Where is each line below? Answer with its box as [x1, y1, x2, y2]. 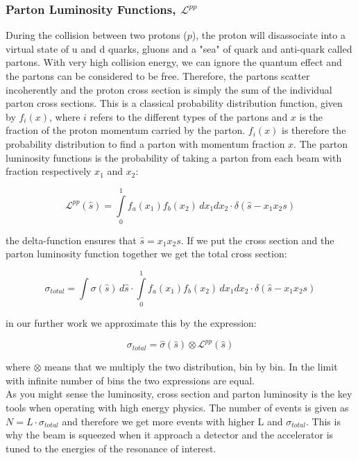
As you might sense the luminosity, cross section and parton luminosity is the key [6, 386, 352, 401]
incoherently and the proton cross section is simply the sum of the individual [6, 82, 332, 96]
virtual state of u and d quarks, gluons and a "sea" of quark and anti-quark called [6, 41, 352, 56]
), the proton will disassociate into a [191, 28, 346, 42]
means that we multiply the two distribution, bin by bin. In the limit [44, 359, 338, 374]
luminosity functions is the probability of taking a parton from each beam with [6, 150, 342, 164]
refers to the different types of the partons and [89, 109, 288, 123]
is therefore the [282, 123, 346, 137]
